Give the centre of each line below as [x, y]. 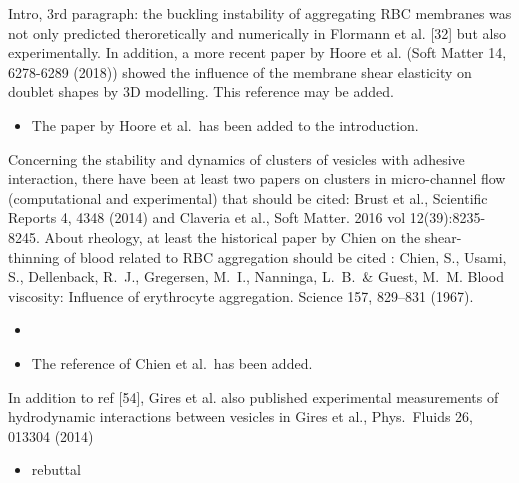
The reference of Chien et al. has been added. [172, 362]
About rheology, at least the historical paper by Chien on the [232, 236]
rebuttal [56, 469]
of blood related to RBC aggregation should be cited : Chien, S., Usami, [285, 256]
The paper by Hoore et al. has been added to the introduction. [225, 124]
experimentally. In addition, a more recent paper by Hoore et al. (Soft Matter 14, [257, 52]
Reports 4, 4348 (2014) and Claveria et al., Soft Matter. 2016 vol [207, 217]
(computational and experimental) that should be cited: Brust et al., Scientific [248, 197]
